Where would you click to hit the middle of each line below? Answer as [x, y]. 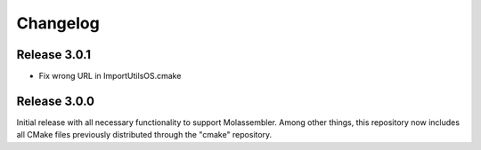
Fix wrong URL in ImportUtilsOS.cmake [110, 76]
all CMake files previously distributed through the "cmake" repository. [144, 135]
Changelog [58, 23]
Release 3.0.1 [54, 55]
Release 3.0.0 [56, 101]
